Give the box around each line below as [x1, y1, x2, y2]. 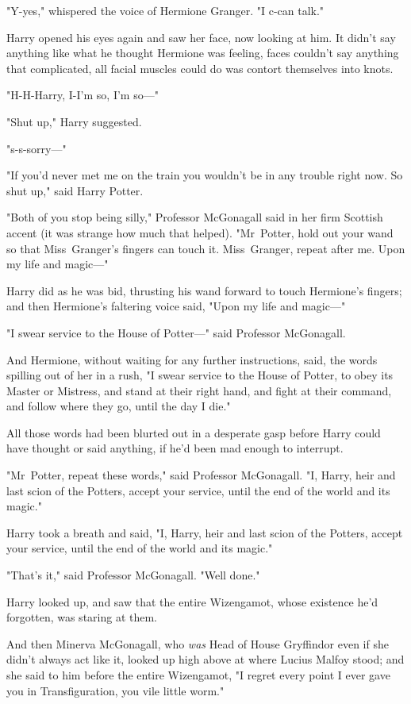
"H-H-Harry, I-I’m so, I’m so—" [6, 87, 159, 103]
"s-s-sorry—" [6, 140, 67, 156]
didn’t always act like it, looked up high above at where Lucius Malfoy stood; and [6, 651, 405, 667]
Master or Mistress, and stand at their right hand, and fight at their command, [6, 382, 392, 398]
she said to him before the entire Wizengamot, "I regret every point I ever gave [6, 667, 390, 683]
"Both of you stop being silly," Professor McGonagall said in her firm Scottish [6, 209, 383, 225]
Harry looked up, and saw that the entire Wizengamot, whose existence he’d [6, 593, 378, 610]
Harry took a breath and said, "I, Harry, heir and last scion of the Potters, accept [6, 524, 403, 541]
